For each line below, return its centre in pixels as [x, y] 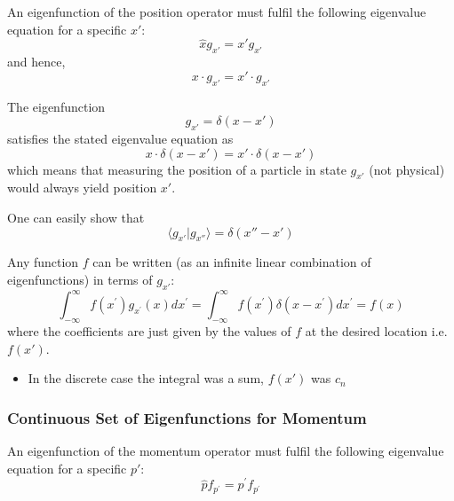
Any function [43, 262]
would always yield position [82, 188]
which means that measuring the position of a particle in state [177, 169]
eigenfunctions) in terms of [80, 279]
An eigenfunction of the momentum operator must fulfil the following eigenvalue [226, 451]
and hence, [36, 62]
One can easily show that [76, 217]
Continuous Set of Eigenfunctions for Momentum [187, 417]
